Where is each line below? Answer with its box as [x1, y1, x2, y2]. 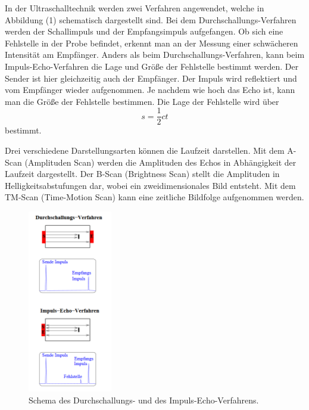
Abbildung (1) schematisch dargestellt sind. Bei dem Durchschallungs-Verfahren [5, 13, 296, 26]
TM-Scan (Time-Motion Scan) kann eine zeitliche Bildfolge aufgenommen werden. [5, 191, 304, 203]
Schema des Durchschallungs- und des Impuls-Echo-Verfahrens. [29, 393, 259, 406]
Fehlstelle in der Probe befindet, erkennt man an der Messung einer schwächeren [5, 36, 298, 49]
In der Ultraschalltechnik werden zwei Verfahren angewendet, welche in [5, 2, 264, 14]
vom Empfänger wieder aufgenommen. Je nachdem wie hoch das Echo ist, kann [5, 83, 295, 96]
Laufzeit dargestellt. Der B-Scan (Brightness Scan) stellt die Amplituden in [5, 167, 280, 180]
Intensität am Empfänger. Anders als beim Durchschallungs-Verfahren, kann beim [5, 48, 305, 61]
